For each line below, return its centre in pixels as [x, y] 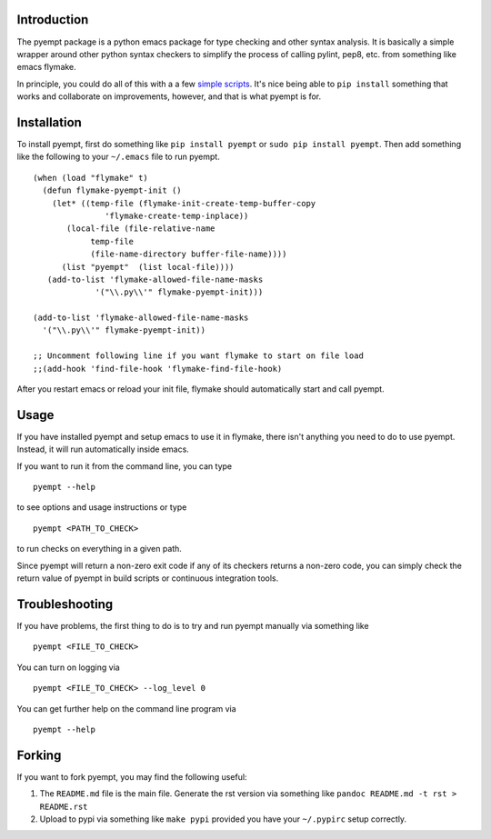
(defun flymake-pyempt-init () [112, 190]
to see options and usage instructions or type [102, 507]
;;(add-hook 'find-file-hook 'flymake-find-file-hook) [158, 369]
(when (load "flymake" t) [91, 178]
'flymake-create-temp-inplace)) [177, 215]
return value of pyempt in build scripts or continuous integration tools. [148, 578]
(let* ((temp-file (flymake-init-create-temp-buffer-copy [184, 203]
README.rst [64, 806]
